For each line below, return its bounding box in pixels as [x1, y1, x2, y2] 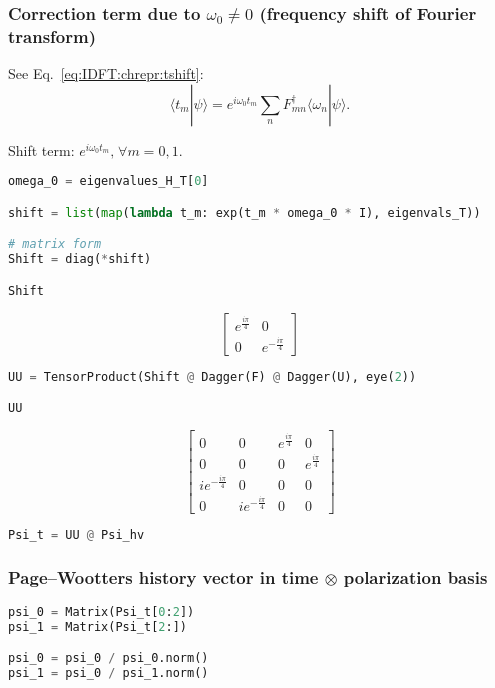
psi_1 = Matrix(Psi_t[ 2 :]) [8, 619, 188, 634]
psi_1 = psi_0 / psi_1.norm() [8, 666, 209, 681]
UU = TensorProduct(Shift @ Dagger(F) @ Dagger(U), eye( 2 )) [8, 369, 417, 384]
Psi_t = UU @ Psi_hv [8, 527, 145, 542]
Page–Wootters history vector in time [8, 564, 319, 589]
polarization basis [343, 564, 488, 589]
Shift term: [8, 139, 75, 160]
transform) [8, 23, 96, 48]
